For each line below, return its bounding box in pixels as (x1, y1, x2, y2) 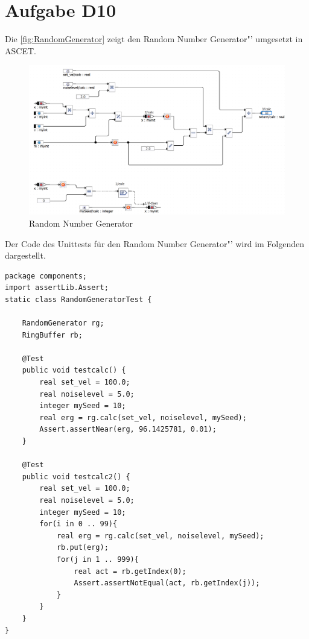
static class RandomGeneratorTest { (5, 295, 152, 304)
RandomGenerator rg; (22, 319, 104, 328)
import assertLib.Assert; (5, 283, 109, 292)
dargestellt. (5, 249, 46, 262)
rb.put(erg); (56, 543, 109, 552)
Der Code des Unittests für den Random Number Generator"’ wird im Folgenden (5, 237, 305, 250)
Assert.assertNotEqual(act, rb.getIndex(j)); (74, 579, 260, 588)
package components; (5, 271, 88, 280)
